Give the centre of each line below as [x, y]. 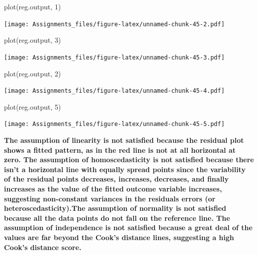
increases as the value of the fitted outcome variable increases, [113, 188]
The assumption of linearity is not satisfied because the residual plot [124, 140]
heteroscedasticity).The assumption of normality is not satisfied [115, 208]
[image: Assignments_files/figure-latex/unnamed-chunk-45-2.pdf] [114, 24]
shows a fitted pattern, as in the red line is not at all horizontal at [120, 150]
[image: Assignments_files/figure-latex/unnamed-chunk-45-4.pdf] [114, 91]
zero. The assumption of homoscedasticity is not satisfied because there [129, 159]
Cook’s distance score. [43, 247]
